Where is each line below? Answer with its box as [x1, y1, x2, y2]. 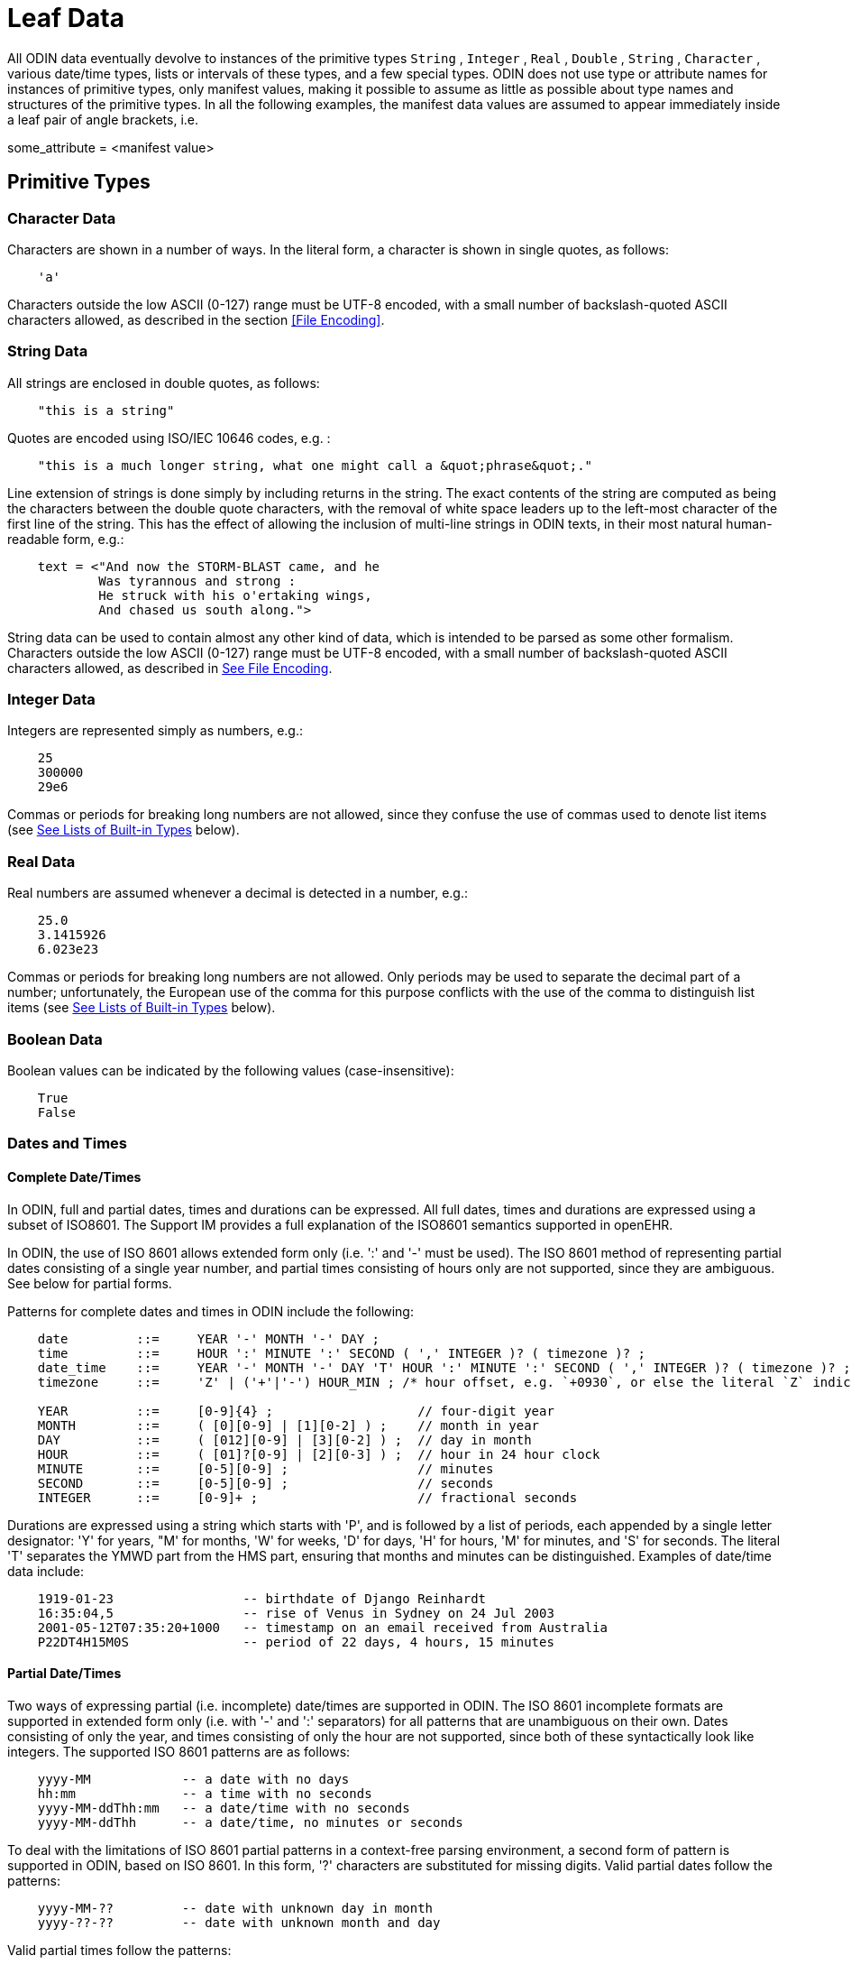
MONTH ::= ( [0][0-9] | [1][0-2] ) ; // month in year [37, 1417, 540, 1433]
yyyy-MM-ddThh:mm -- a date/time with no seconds [37, 1800, 410, 1815]
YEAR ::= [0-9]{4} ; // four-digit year [37, 1403, 554, 1418]
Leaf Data [7, 3, 124, 33]
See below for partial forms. [7, 1275, 172, 1291]
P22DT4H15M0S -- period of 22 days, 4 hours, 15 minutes [37, 1634, 554, 1649]
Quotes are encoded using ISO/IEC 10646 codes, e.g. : [7, 429, 331, 446]
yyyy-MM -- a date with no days [37, 1771, 350, 1786]
